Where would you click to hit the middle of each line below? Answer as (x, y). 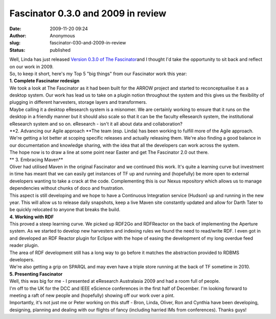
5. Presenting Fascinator (36, 274)
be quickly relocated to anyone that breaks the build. (65, 210)
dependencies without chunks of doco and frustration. (67, 188)
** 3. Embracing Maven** (36, 159)
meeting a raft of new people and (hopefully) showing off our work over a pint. (92, 295)
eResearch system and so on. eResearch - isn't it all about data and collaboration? (96, 124)
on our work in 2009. (31, 66)
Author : (18, 35)
